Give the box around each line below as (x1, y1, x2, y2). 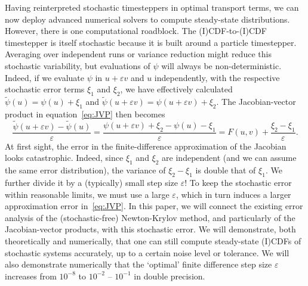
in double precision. (134, 269, 205, 282)
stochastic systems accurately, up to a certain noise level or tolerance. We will (5, 246, 289, 259)
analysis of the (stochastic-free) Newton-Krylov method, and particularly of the (5, 211, 295, 223)
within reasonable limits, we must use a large (5, 188, 170, 200)
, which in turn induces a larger (175, 188, 291, 200)
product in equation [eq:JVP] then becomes (5, 107, 165, 120)
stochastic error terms (5, 83, 85, 95)
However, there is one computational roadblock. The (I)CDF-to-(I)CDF (5, 24, 267, 37)
